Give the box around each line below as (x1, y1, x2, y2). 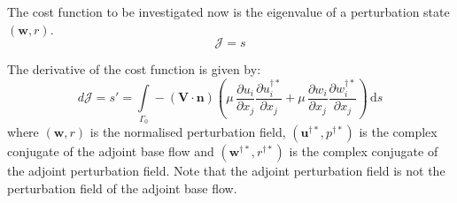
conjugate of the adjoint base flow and (7, 142, 214, 161)
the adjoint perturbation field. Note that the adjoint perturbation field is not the (7, 162, 445, 180)
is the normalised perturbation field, (89, 123, 286, 141)
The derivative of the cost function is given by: (7, 60, 261, 79)
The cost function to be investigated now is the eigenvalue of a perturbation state (7, 3, 450, 20)
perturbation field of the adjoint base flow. (7, 178, 237, 197)
